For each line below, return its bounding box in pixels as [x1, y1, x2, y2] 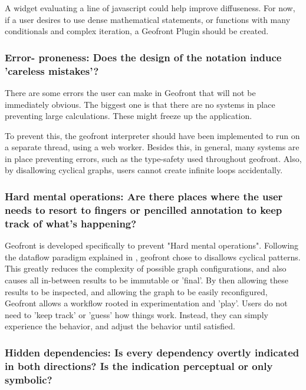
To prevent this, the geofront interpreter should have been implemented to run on [5, 129, 300, 141]
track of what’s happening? [5, 216, 137, 230]
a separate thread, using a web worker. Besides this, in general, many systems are [5, 141, 300, 153]
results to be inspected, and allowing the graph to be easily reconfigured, [5, 285, 268, 298]
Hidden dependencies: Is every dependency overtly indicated [5, 345, 300, 359]
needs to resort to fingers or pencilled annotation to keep [5, 202, 282, 217]
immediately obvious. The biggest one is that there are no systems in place [5, 98, 275, 110]
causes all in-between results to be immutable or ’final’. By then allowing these [5, 273, 288, 286]
